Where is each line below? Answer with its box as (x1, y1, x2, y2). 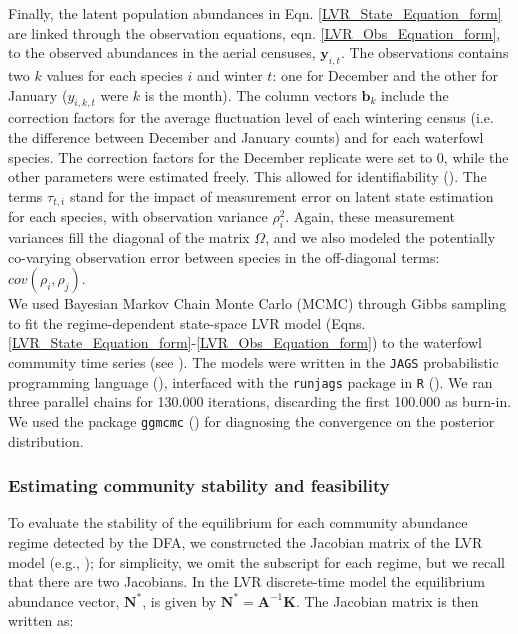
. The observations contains (340, 42, 509, 63)
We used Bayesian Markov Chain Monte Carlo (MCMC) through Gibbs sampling (8, 293, 507, 314)
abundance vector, (8, 590, 120, 611)
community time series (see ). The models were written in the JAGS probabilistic (8, 351, 499, 372)
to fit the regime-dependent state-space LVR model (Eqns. (8, 312, 366, 333)
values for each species (46, 64, 183, 85)
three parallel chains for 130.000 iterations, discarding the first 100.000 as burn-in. (8, 391, 512, 412)
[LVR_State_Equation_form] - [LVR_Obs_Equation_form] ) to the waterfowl (8, 332, 482, 353)
